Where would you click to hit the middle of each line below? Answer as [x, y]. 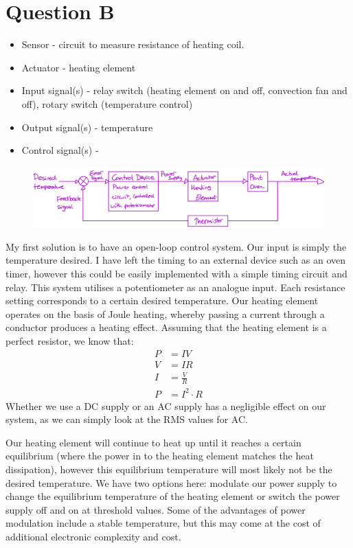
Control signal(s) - [60, 150]
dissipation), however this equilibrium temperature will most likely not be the [169, 469]
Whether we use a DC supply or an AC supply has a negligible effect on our [166, 406]
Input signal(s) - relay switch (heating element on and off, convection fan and [184, 90]
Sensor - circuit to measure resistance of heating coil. [133, 44]
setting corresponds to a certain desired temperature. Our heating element [162, 300]
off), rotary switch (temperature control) [107, 103]
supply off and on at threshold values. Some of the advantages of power [156, 509]
